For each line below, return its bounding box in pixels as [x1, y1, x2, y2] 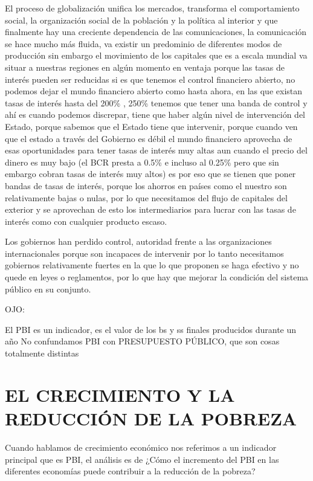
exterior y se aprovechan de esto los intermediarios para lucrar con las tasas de [5, 203, 296, 216]
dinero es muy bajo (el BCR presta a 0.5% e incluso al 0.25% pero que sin [5, 155, 279, 168]
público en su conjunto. [5, 282, 91, 295]
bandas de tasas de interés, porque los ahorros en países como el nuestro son [5, 179, 287, 192]
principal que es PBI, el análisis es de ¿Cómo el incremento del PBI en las [5, 453, 279, 465]
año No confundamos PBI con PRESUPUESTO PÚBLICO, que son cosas [5, 335, 280, 347]
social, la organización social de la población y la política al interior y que [5, 13, 278, 26]
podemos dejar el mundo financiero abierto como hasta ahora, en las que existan [5, 85, 303, 97]
